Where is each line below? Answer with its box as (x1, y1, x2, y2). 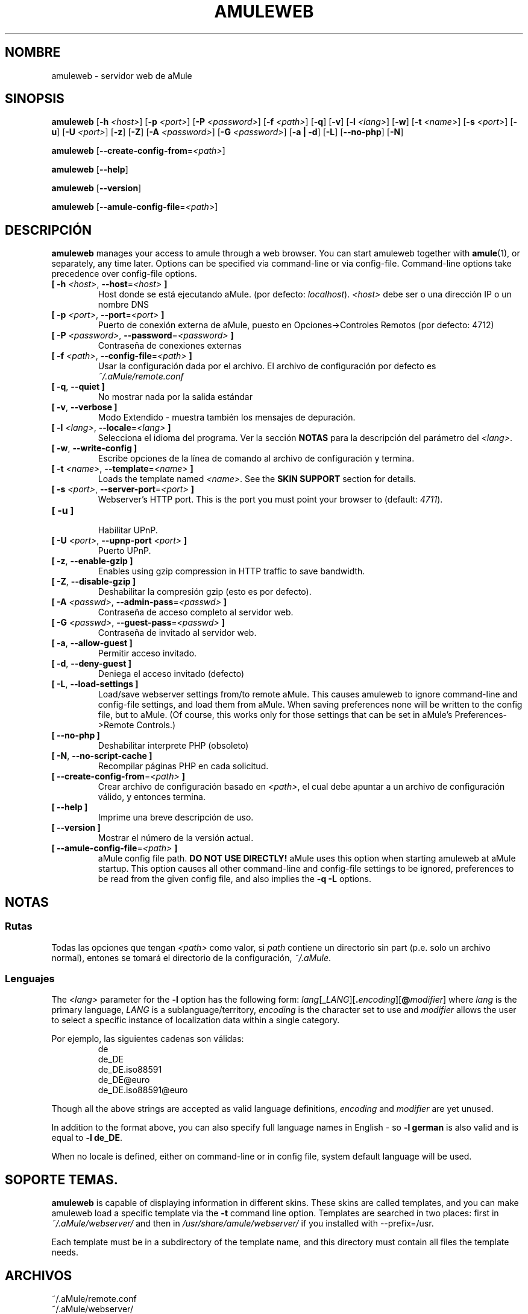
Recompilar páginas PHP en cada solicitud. (98, 761, 269, 772)
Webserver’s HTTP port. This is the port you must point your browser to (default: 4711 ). (98, 494, 443, 505)
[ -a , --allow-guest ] (51, 638, 133, 649)
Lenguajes (5, 972, 55, 985)
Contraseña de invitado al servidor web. (98, 627, 257, 638)
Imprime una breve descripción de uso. (98, 812, 254, 823)
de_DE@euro (98, 1074, 150, 1085)
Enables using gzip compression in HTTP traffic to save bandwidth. (98, 566, 365, 577)
